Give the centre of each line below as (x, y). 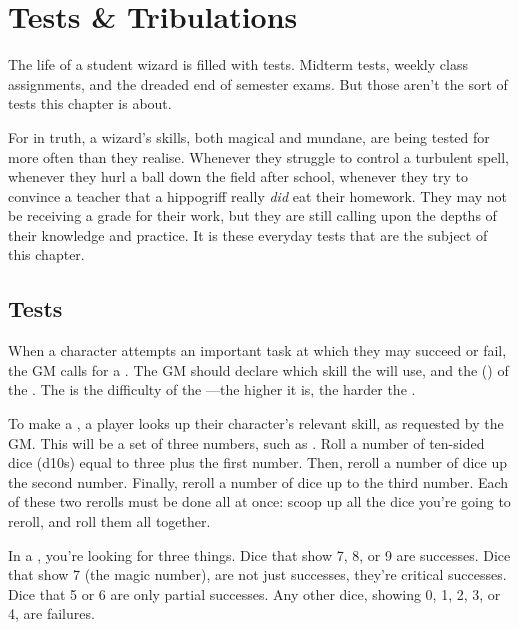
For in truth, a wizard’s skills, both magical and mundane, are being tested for (249, 136)
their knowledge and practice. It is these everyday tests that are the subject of (248, 234)
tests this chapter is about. (90, 103)
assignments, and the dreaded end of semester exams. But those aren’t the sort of (258, 83)
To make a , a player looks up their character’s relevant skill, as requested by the (256, 423)
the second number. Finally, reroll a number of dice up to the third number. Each (258, 481)
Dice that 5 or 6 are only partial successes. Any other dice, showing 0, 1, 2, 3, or (254, 593)
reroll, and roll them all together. (109, 521)
